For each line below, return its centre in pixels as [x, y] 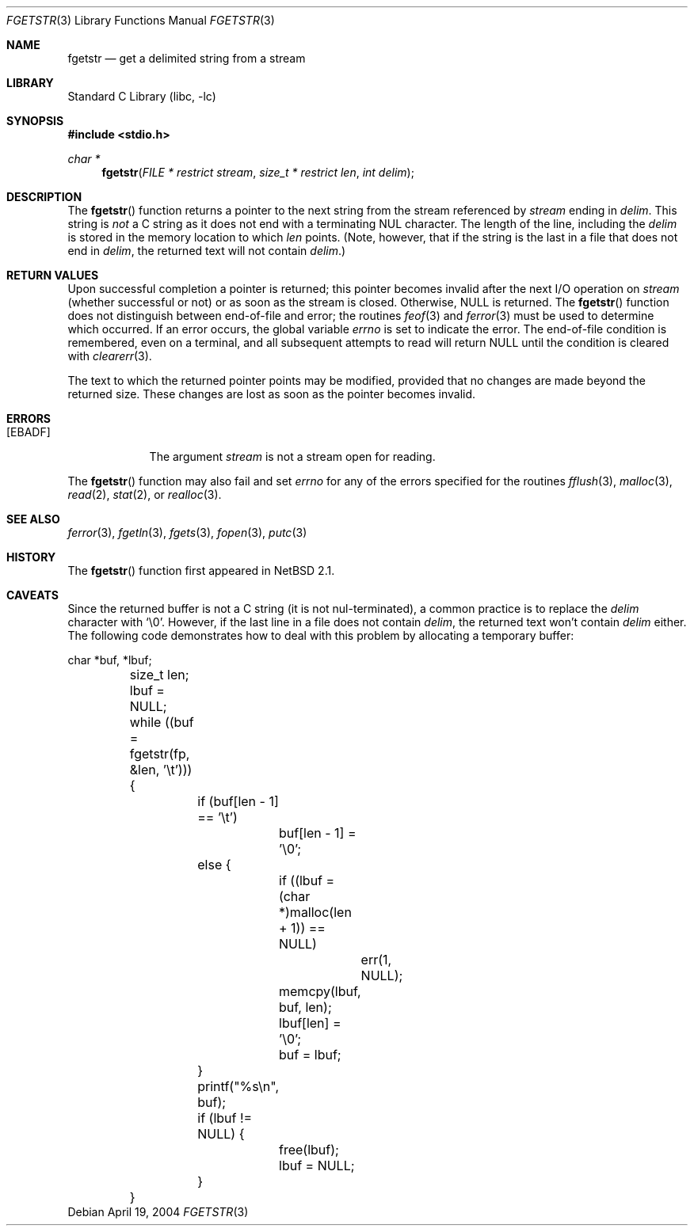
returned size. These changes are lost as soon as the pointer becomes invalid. [272, 394]
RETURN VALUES [53, 275]
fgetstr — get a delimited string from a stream [187, 58]
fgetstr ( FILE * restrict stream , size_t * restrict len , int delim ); [258, 172]
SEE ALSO [33, 519]
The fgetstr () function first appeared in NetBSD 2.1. [201, 570]
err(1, [376, 960]
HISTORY [31, 557]
